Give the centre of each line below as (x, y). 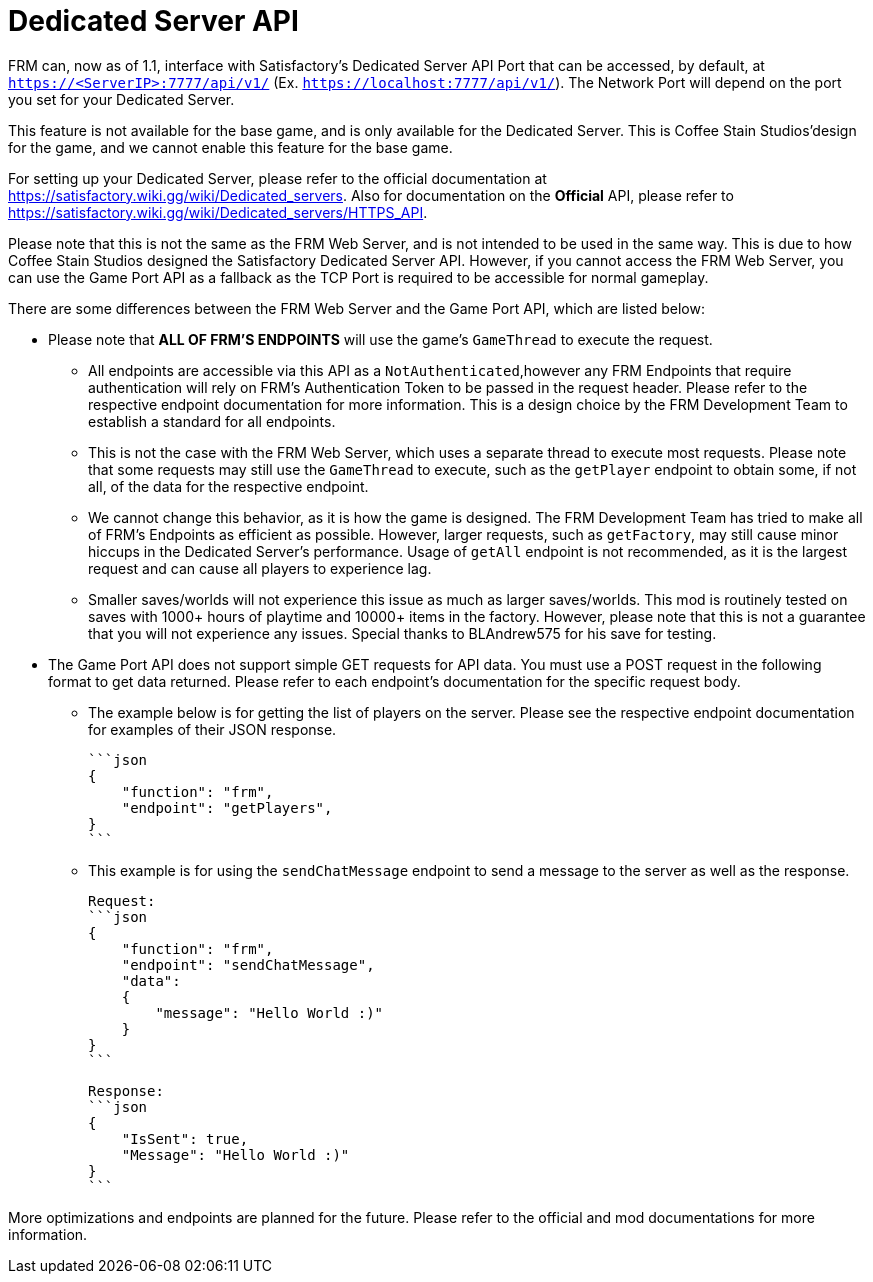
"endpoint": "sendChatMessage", (248, 964)
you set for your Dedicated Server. (121, 99)
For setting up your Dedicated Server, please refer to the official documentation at (277, 178)
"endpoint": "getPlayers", (227, 807)
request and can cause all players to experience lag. (260, 568)
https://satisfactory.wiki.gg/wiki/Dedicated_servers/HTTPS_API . (218, 212)
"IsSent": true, (185, 1138)
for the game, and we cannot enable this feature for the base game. (230, 147)
